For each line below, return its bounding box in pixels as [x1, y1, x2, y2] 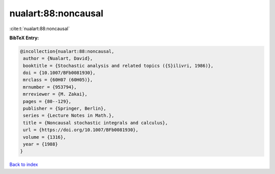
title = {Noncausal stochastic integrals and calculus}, [23, 120, 168, 126]
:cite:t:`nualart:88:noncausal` [9, 26, 70, 32]
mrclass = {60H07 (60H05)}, [23, 77, 93, 83]
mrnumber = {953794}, [23, 84, 77, 90]
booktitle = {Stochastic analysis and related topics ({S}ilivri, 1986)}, [23, 63, 214, 68]
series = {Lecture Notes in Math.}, [23, 113, 115, 118]
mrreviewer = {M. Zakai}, [23, 91, 88, 97]
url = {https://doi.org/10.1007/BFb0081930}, [23, 127, 139, 133]
